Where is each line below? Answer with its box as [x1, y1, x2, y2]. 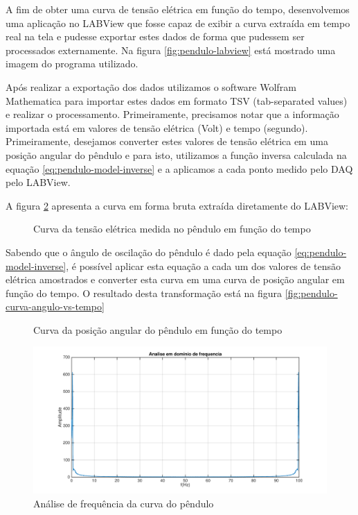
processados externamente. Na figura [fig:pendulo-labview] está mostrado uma [6, 42, 336, 57]
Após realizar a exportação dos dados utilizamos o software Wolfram [6, 79, 296, 94]
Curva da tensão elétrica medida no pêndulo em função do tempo [33, 221, 311, 236]
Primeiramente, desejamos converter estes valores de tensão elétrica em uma [6, 134, 328, 149]
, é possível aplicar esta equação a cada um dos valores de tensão [66, 258, 341, 273]
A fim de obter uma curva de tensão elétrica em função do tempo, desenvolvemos [6, 2, 350, 16]
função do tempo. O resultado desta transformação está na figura [6, 285, 283, 300]
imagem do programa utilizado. [6, 56, 138, 71]
